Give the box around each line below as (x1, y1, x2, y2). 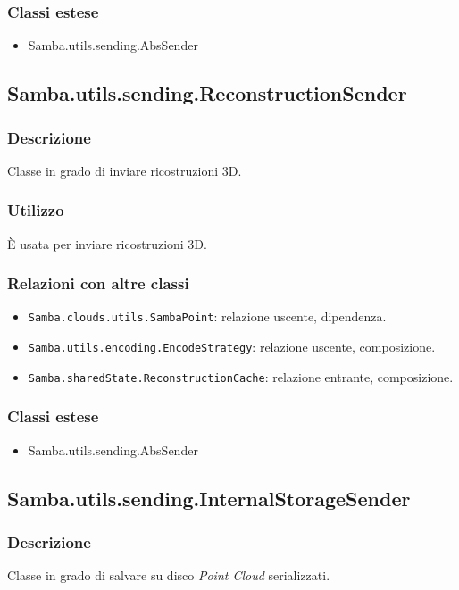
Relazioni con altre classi (7, 272, 189, 295)
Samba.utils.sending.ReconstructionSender (7, 79, 407, 107)
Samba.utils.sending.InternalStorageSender (7, 484, 411, 511)
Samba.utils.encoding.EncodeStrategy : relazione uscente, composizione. (28, 337, 436, 356)
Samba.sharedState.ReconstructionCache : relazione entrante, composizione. (28, 367, 454, 386)
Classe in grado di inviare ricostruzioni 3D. (7, 161, 242, 179)
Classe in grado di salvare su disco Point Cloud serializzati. (7, 566, 330, 585)
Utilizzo (7, 199, 64, 221)
